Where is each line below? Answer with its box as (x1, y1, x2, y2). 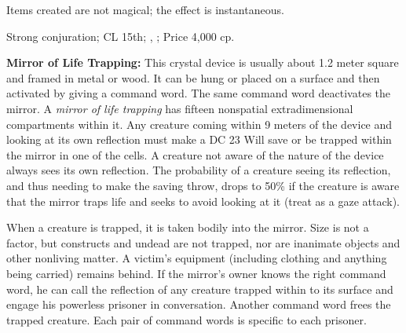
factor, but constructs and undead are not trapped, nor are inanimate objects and (6, 234, 401, 251)
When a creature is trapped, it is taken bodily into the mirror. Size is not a (6, 219, 369, 236)
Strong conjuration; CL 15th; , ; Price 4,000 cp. (6, 27, 235, 44)
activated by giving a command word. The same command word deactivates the (6, 85, 391, 101)
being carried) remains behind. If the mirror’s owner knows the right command (6, 265, 386, 281)
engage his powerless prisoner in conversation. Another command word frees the (6, 296, 391, 313)
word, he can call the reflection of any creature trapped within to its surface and (6, 280, 393, 297)
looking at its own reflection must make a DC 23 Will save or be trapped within (6, 131, 392, 148)
